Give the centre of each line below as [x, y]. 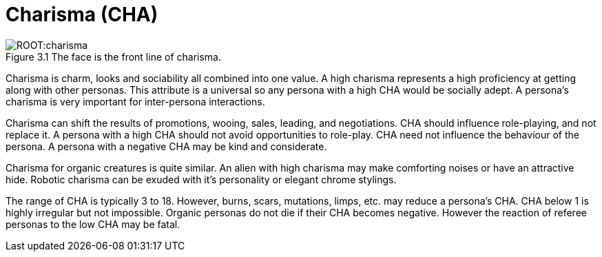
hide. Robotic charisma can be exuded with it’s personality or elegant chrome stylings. [201, 179]
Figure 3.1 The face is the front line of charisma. [114, 56]
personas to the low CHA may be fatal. [93, 224]
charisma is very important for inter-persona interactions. [135, 101]
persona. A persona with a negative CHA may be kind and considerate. [166, 146]
